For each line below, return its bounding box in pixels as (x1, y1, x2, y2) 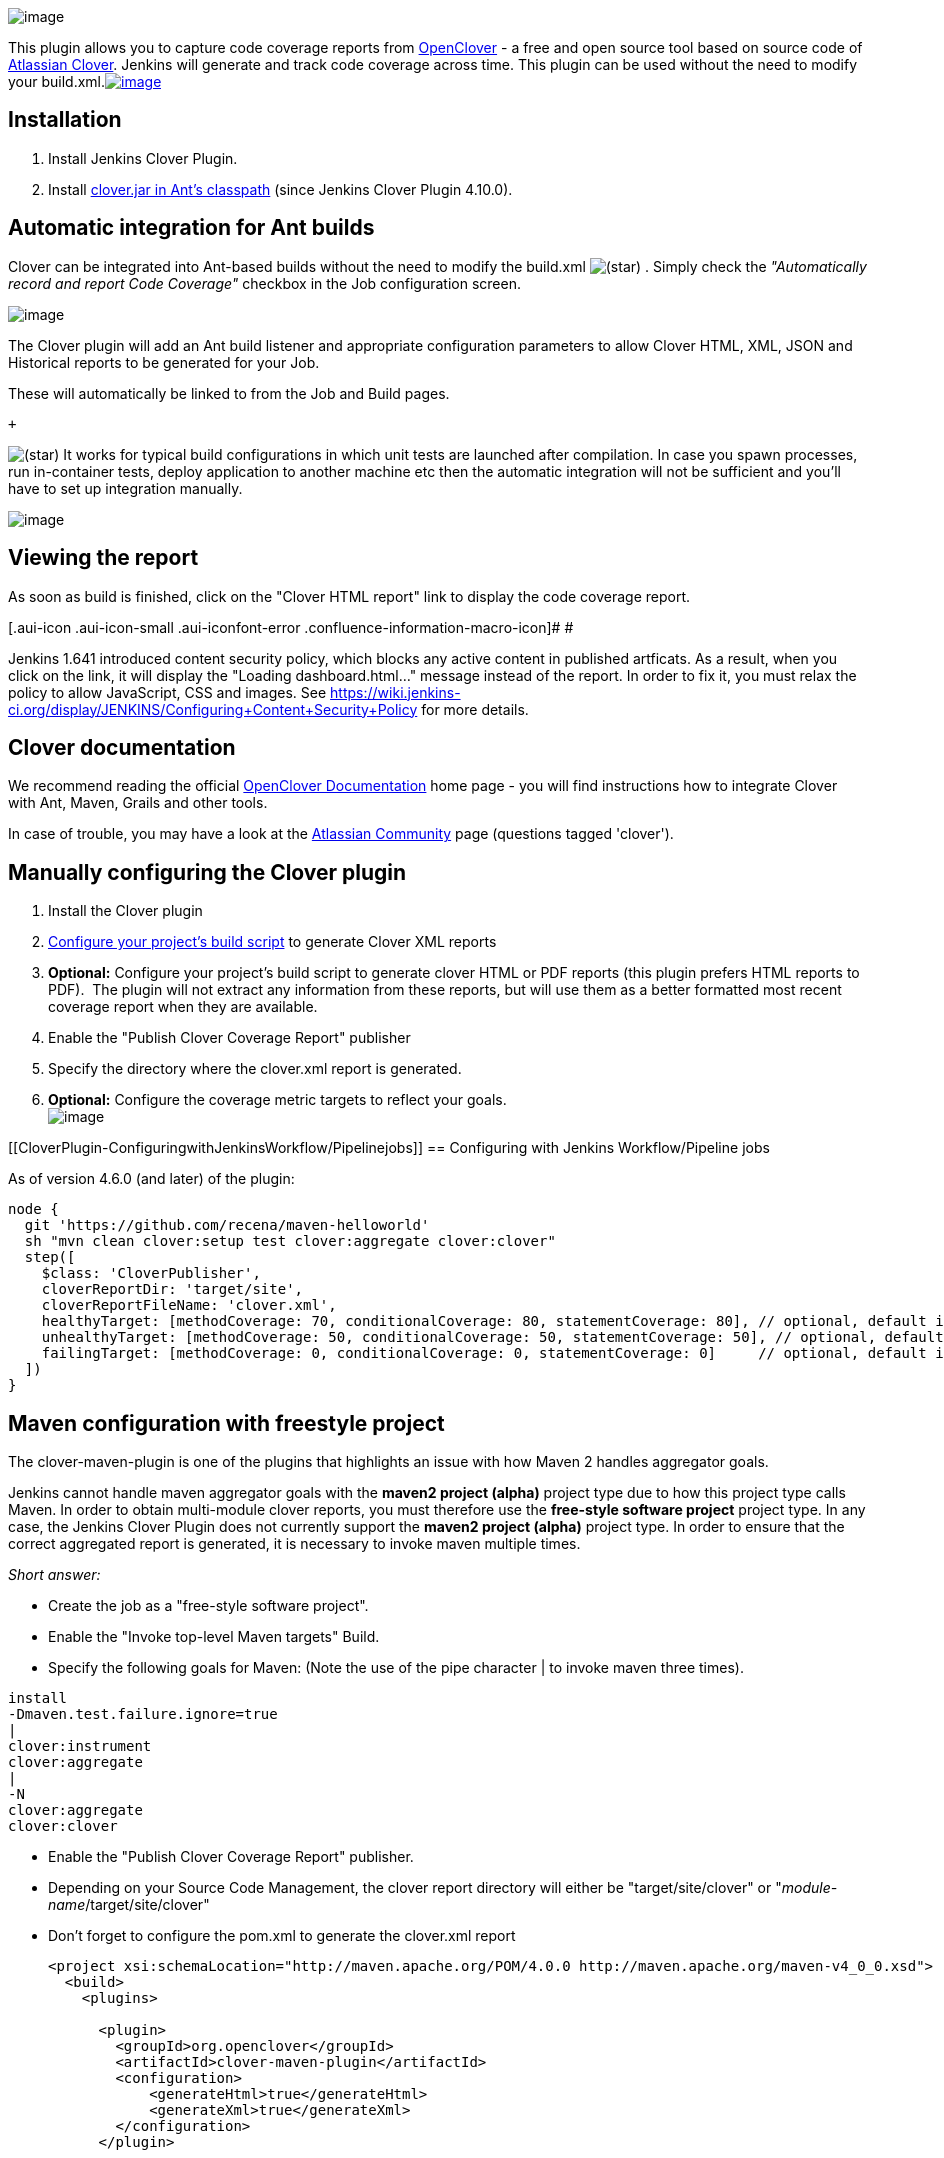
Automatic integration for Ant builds (8, 215, 375, 241)
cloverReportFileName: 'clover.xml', (41, 1297, 337, 1314)
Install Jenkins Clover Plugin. (48, 149, 238, 167)
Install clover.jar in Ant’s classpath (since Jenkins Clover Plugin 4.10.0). (48, 180, 513, 198)
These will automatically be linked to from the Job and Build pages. (8, 384, 450, 402)
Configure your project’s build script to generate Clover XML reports (48, 933, 497, 951)
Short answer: (8, 1566, 101, 1584)
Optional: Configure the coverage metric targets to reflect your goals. (48, 1091, 507, 1109)
